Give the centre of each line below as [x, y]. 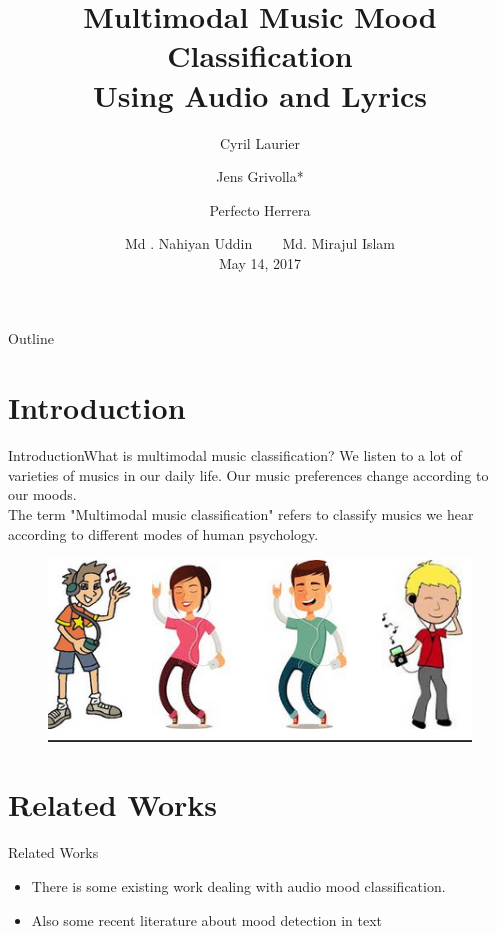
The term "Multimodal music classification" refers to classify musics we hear [241, 513]
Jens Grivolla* [260, 176]
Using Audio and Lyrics [260, 94]
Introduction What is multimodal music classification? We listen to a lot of [235, 455]
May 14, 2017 [260, 262]
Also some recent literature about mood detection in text [207, 919]
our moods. [42, 494]
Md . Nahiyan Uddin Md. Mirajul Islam [260, 243]
